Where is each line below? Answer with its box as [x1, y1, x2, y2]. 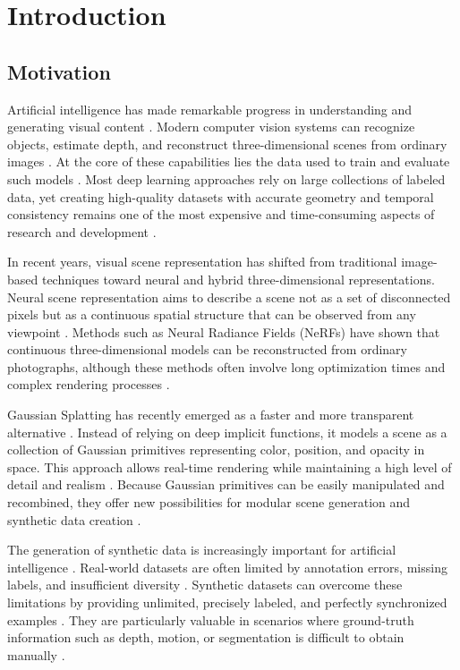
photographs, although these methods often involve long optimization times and [7, 357, 446, 376]
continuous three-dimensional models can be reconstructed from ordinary [7, 340, 408, 359]
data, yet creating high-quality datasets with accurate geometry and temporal [7, 187, 434, 206]
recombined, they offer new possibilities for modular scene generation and [7, 493, 411, 512]
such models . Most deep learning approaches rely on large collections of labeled [7, 169, 446, 188]
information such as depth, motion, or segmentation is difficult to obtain [7, 628, 405, 647]
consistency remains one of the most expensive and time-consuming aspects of [7, 205, 435, 224]
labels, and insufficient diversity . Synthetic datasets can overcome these [7, 575, 403, 594]
